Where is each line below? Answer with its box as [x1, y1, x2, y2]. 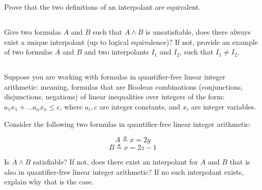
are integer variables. [191, 101, 256, 112]
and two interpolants [84, 46, 149, 57]
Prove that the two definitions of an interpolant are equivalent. [4, 2, 201, 12]
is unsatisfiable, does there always [146, 26, 251, 37]
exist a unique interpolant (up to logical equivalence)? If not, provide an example [4, 36, 258, 47]
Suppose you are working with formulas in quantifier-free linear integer [4, 71, 226, 82]
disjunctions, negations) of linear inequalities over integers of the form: [4, 91, 225, 102]
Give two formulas [4, 26, 61, 37]
